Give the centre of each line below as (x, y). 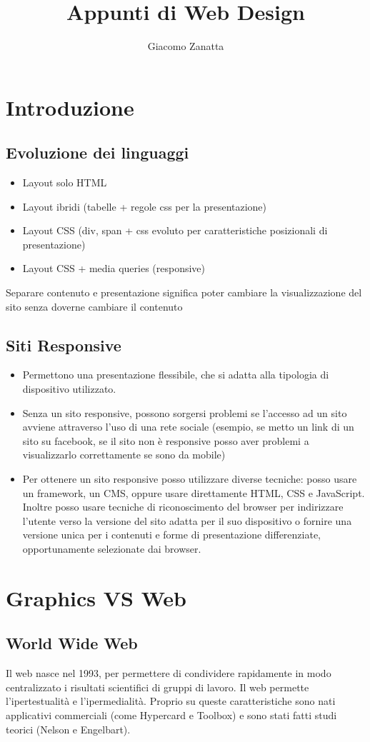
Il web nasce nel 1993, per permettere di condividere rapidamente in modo (169, 673)
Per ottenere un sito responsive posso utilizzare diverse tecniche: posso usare (190, 479)
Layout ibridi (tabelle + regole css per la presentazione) (145, 206)
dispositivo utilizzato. (69, 389)
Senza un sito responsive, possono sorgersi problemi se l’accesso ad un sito (185, 412)
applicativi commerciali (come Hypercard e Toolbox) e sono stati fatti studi (171, 715)
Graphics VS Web (96, 597)
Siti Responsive (64, 345)
